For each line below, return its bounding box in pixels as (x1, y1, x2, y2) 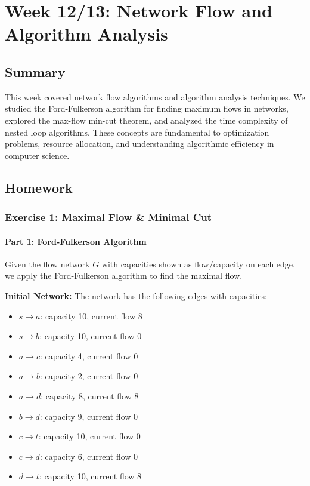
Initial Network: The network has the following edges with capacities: (5, 289, 267, 302)
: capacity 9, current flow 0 (39, 410, 138, 422)
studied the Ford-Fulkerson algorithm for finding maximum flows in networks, (5, 102, 289, 115)
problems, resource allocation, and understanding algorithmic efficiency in (5, 137, 274, 150)
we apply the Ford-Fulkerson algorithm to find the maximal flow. (5, 269, 243, 282)
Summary (5, 62, 66, 81)
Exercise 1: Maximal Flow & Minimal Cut (5, 210, 212, 224)
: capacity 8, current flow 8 (41, 389, 139, 402)
